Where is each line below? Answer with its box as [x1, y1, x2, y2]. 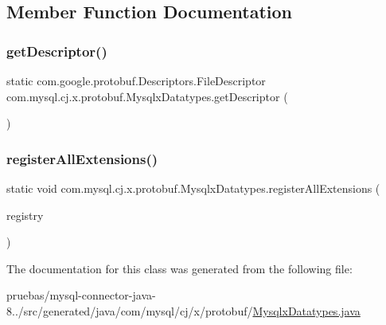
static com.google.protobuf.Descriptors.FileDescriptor [6, 72, 266, 88]
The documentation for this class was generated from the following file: [6, 260, 353, 276]
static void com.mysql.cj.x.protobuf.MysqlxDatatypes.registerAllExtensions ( [6, 180, 380, 196]
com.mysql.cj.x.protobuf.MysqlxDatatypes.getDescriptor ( [6, 88, 288, 104]
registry [6, 206, 44, 223]
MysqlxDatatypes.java [252, 302, 361, 319]
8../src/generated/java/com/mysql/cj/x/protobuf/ [6, 302, 253, 319]
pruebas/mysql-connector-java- [6, 287, 156, 303]
